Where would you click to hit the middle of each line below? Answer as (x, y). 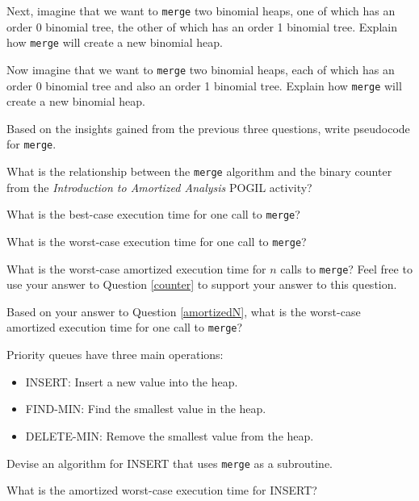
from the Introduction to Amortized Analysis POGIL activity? (159, 187)
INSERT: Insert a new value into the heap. (132, 381)
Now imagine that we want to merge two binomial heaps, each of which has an (201, 69)
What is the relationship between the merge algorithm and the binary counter (199, 171)
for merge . (31, 144)
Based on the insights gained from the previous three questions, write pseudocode (208, 128)
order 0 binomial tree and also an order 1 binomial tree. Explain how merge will (204, 85)
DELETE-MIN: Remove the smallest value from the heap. (170, 435)
